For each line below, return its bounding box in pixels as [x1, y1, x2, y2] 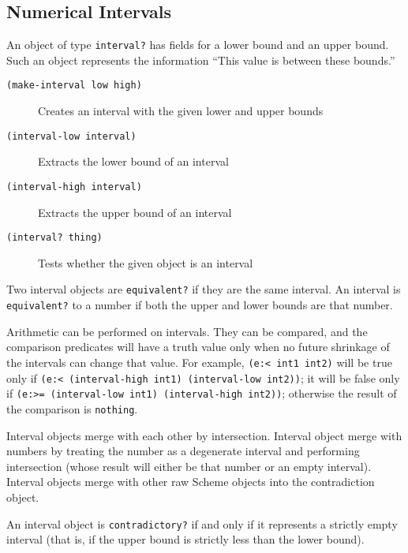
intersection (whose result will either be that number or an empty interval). [6, 458, 372, 474]
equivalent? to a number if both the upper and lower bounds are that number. [6, 297, 393, 313]
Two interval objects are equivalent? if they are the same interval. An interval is [6, 281, 401, 297]
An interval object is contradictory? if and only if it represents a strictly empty [6, 515, 398, 532]
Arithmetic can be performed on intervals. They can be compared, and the [6, 323, 368, 339]
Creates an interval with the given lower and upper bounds [38, 103, 324, 119]
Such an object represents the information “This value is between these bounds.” [6, 51, 395, 68]
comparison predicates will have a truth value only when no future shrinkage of [6, 338, 390, 355]
